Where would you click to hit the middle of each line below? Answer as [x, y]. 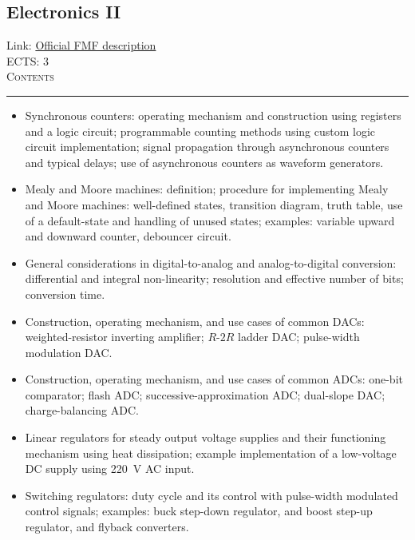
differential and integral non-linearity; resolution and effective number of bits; [214, 278]
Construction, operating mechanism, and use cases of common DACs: [195, 321]
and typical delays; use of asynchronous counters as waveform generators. [204, 162]
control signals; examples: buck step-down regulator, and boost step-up [199, 511]
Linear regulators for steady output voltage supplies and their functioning [206, 437]
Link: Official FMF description [81, 45]
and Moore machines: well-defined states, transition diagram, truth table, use [214, 204]
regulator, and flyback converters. [107, 527]
